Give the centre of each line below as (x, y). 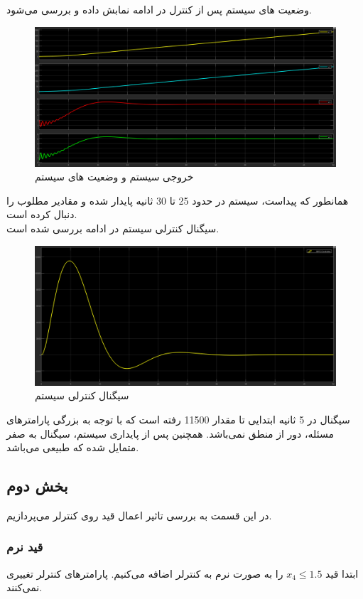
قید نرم (25, 547)
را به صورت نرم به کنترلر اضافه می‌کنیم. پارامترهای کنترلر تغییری (145, 573)
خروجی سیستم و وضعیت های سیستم (114, 177)
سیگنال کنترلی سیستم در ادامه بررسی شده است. (113, 228)
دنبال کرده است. (42, 214)
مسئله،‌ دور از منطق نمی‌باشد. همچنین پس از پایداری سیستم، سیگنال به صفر (170, 433)
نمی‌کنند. (25, 587)
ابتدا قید (342, 573)
